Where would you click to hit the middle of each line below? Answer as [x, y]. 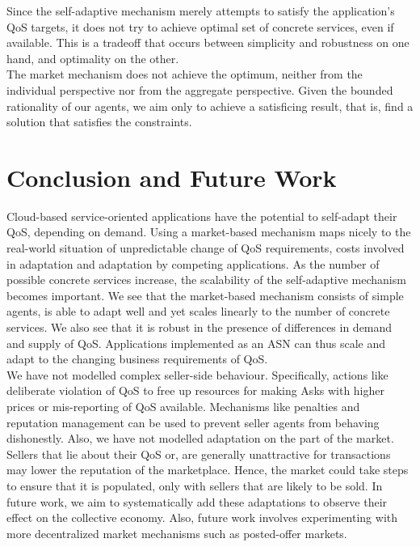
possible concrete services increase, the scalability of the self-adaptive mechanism [206, 280]
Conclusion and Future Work [172, 177]
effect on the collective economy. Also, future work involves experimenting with [202, 517]
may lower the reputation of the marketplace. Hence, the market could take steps [208, 470]
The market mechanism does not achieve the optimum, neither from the [185, 74]
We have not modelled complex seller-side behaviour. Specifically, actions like [197, 374]
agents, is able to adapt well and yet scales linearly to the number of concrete [198, 311]
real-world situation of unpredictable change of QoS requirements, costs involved [206, 248]
